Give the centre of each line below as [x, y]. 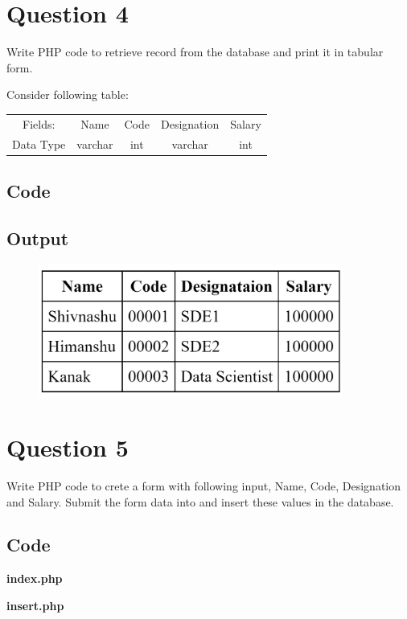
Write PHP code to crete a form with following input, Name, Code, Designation [204, 485]
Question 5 [68, 447]
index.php [35, 578]
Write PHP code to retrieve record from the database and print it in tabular [195, 52]
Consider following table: [68, 94]
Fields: [39, 123]
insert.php [35, 605]
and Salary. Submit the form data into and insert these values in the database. [200, 501]
